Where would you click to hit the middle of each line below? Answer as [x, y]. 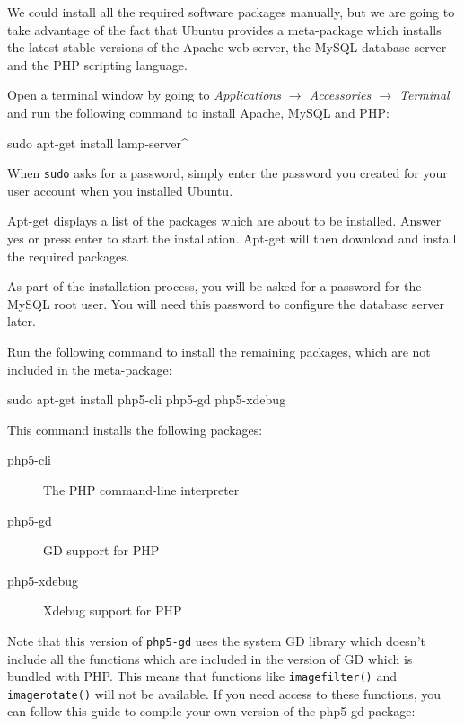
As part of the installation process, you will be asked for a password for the [214, 286]
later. [22, 321]
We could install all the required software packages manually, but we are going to [231, 12]
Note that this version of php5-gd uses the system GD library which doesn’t [216, 640]
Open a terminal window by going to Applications [144, 95]
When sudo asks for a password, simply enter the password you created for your [228, 173]
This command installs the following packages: [135, 429]
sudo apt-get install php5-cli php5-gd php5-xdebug [147, 399]
